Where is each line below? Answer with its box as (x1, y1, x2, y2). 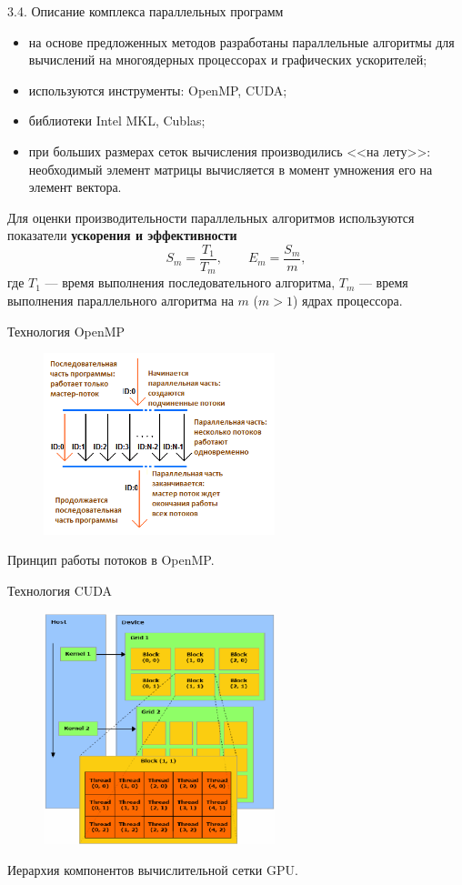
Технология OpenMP (7, 321, 126, 340)
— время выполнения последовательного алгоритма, (45, 273, 336, 292)
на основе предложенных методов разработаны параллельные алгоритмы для (28, 32, 455, 51)
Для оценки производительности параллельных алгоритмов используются (7, 207, 415, 226)
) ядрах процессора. (292, 291, 403, 310)
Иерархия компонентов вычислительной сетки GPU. (7, 860, 298, 879)
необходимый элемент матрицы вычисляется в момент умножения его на (28, 159, 433, 178)
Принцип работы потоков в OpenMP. (7, 550, 215, 569)
